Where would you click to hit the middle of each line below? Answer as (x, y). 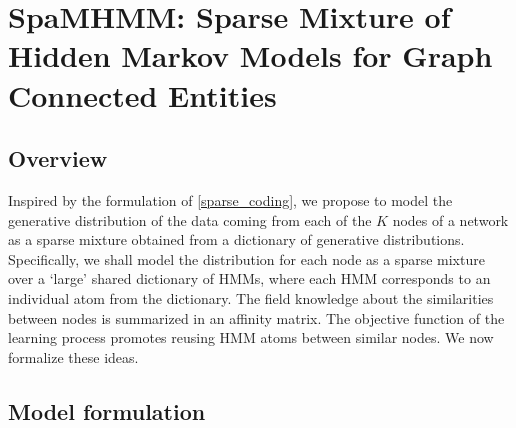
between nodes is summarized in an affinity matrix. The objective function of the (256, 317)
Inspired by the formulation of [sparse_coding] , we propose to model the (230, 199)
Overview (58, 158)
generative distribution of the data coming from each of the (190, 219)
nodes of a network (450, 219)
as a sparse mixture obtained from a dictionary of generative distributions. (236, 239)
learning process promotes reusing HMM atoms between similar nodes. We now (251, 337)
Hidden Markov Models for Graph (250, 55)
